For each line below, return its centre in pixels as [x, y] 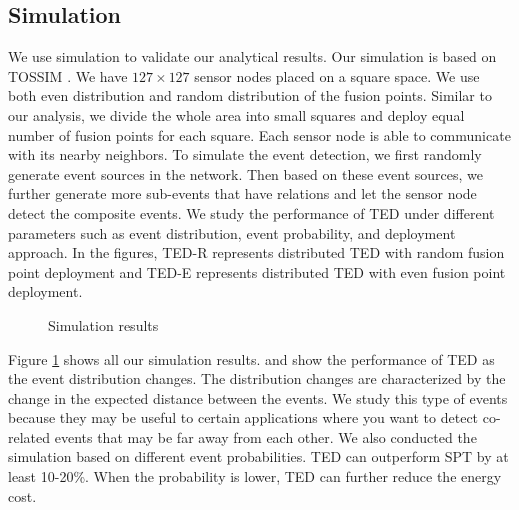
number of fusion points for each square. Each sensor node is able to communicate [259, 134]
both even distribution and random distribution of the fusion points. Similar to [250, 95]
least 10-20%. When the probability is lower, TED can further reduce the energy [255, 476]
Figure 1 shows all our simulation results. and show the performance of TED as [251, 358]
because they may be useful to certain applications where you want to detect [243, 417]
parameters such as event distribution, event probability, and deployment [232, 232]
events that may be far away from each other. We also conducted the [265, 436]
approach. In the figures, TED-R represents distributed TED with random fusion [256, 252]
